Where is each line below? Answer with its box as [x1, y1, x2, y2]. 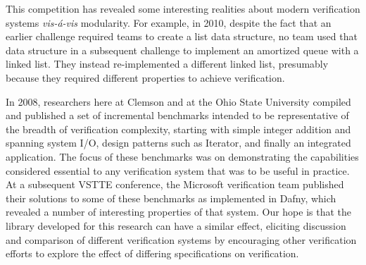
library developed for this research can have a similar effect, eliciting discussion [6, 218, 346, 233]
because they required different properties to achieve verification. [6, 70, 285, 85]
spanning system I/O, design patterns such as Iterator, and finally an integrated [6, 135, 351, 150]
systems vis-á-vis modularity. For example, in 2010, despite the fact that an [6, 15, 332, 30]
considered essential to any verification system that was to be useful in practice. [6, 163, 350, 178]
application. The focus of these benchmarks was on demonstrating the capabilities [6, 149, 359, 164]
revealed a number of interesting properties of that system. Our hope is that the [6, 204, 352, 219]
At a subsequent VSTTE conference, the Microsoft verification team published [6, 177, 344, 192]
